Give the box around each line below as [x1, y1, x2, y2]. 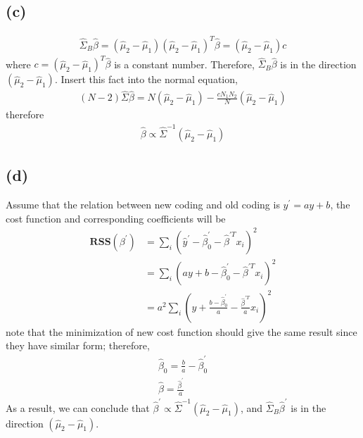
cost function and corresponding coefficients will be [6, 211, 226, 225]
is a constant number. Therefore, [114, 56, 255, 71]
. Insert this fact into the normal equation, [54, 72, 238, 87]
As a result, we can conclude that [6, 400, 150, 415]
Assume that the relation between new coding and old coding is [6, 197, 280, 212]
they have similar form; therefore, [6, 338, 150, 353]
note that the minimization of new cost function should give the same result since [6, 324, 357, 339]
